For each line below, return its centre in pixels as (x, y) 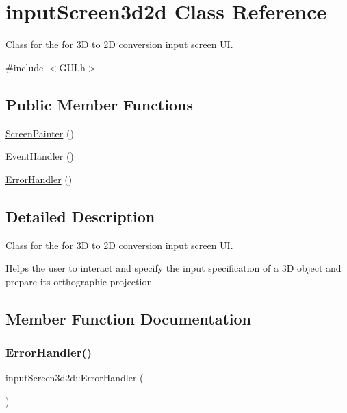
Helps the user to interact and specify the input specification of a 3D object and (173, 268)
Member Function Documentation (129, 318)
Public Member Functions (99, 104)
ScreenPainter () (40, 133)
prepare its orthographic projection (79, 281)
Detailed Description (80, 216)
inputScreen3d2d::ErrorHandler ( (75, 378)
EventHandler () (40, 156)
